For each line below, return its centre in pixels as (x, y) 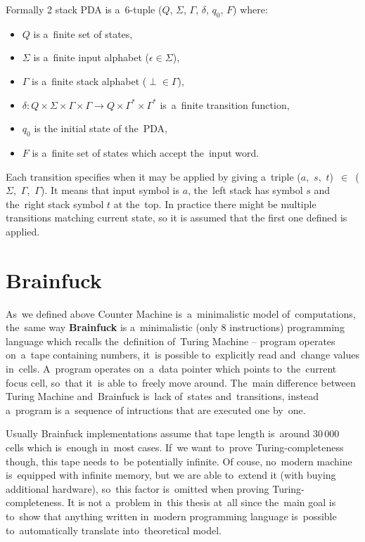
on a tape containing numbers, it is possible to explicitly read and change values (182, 355)
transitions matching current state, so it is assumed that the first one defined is (177, 218)
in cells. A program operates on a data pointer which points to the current (171, 369)
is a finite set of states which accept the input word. (146, 152)
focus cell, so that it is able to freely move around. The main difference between (181, 382)
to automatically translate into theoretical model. (114, 530)
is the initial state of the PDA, (101, 128)
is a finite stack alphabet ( (89, 80)
